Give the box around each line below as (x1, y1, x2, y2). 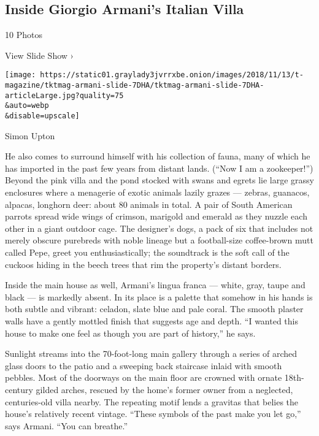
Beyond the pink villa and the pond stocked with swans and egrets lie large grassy (5, 174, 314, 186)
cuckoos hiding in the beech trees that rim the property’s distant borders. (5, 258, 282, 270)
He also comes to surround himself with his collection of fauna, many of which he (5, 150, 310, 163)
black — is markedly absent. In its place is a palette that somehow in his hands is (5, 290, 313, 303)
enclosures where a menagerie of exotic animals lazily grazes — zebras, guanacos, (5, 186, 310, 199)
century (5, 383, 33, 396)
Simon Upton (5, 129, 55, 142)
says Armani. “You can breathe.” (5, 419, 128, 432)
